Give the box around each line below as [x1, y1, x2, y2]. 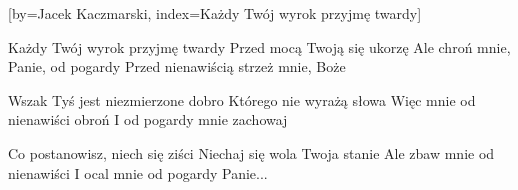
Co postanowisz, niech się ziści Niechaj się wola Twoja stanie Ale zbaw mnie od [8, 142, 495, 163]
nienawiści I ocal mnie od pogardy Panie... [8, 162, 268, 183]
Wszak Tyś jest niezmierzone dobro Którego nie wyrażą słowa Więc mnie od [8, 89, 476, 110]
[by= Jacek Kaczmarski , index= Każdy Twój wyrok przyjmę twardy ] [8, 3, 422, 23]
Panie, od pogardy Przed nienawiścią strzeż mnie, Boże [8, 56, 346, 77]
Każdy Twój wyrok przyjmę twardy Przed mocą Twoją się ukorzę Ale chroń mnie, [8, 36, 511, 57]
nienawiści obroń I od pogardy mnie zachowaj [8, 109, 288, 130]
